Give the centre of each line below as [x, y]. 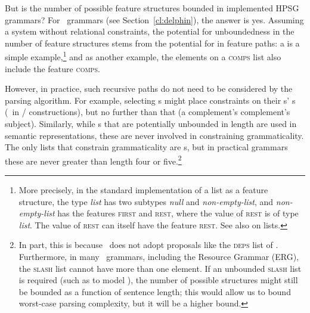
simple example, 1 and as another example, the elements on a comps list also [143, 56]
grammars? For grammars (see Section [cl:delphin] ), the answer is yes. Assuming [154, 19]
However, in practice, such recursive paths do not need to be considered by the [149, 89]
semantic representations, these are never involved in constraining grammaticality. [154, 135]
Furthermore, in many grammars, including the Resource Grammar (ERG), [159, 256]
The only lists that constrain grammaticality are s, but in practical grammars [146, 147]
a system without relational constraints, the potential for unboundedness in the [150, 31]
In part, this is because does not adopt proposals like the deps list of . [148, 245]
